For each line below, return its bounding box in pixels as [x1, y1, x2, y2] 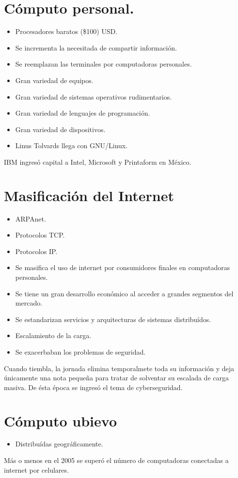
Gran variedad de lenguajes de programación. [15, 108, 150, 118]
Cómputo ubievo [4, 410, 117, 430]
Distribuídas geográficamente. [15, 439, 103, 449]
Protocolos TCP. [15, 230, 65, 240]
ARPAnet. [15, 213, 46, 223]
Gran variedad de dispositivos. [15, 124, 106, 134]
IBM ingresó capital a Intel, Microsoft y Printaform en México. [4, 156, 191, 167]
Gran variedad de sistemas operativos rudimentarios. [15, 91, 172, 102]
